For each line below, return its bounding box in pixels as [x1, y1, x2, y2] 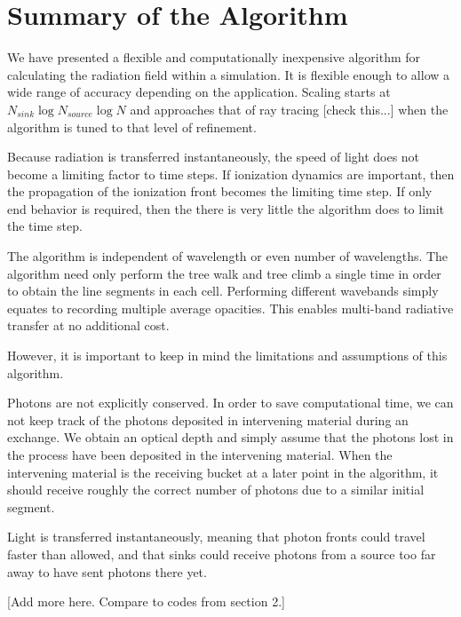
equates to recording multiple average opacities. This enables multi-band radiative [7, 298, 454, 317]
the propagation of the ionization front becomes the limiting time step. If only [7, 182, 433, 201]
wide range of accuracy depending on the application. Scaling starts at [7, 83, 391, 101]
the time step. [7, 217, 83, 235]
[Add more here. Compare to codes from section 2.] [7, 592, 285, 611]
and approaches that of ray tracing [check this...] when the [130, 99, 449, 118]
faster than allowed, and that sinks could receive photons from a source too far [7, 544, 436, 563]
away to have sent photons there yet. [7, 562, 207, 581]
